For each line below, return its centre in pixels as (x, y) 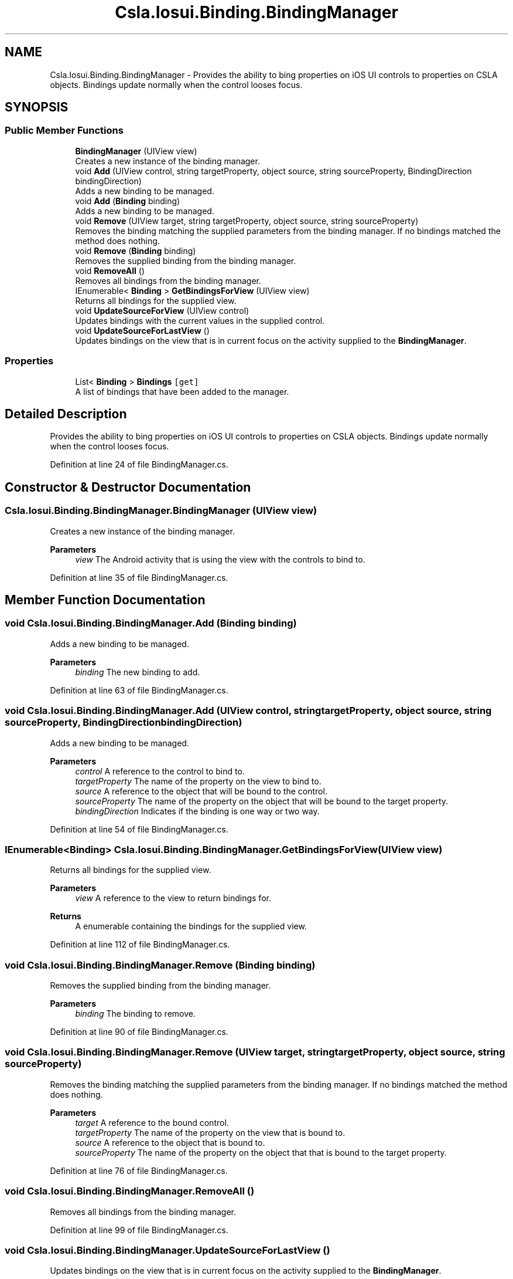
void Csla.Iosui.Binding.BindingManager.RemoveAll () (130, 1191)
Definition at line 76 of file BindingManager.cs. (139, 1170)
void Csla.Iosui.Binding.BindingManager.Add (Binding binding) (151, 623)
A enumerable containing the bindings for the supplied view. (191, 926)
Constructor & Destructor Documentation (128, 487)
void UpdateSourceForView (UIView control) (162, 310)
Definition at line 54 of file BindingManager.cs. (139, 829)
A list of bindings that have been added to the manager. (182, 391)
